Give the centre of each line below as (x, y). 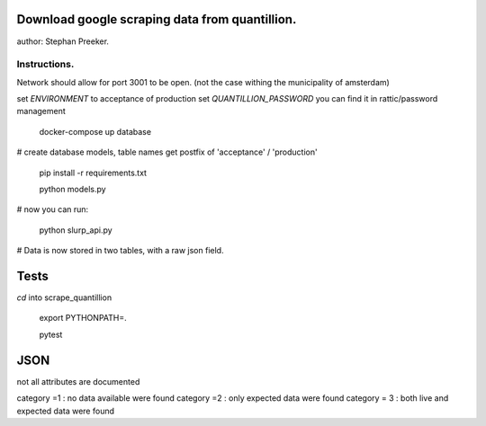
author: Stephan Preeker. (63, 41)
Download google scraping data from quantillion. (157, 19)
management (41, 111)
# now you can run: (53, 209)
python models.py (73, 189)
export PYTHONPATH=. (83, 318)
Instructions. (45, 65)
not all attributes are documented (78, 381)
